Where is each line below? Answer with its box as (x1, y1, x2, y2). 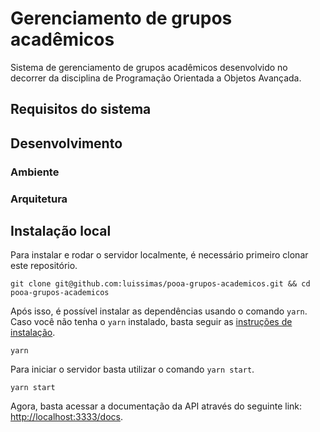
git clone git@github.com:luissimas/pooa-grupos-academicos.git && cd (10, 279, 311, 289)
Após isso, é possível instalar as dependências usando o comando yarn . (10, 305, 308, 317)
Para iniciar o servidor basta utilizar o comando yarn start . (10, 363, 255, 376)
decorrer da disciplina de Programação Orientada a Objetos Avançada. (10, 72, 302, 84)
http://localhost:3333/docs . (10, 411, 124, 423)
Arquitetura (10, 192, 68, 206)
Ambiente (10, 165, 60, 179)
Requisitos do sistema (10, 101, 152, 118)
